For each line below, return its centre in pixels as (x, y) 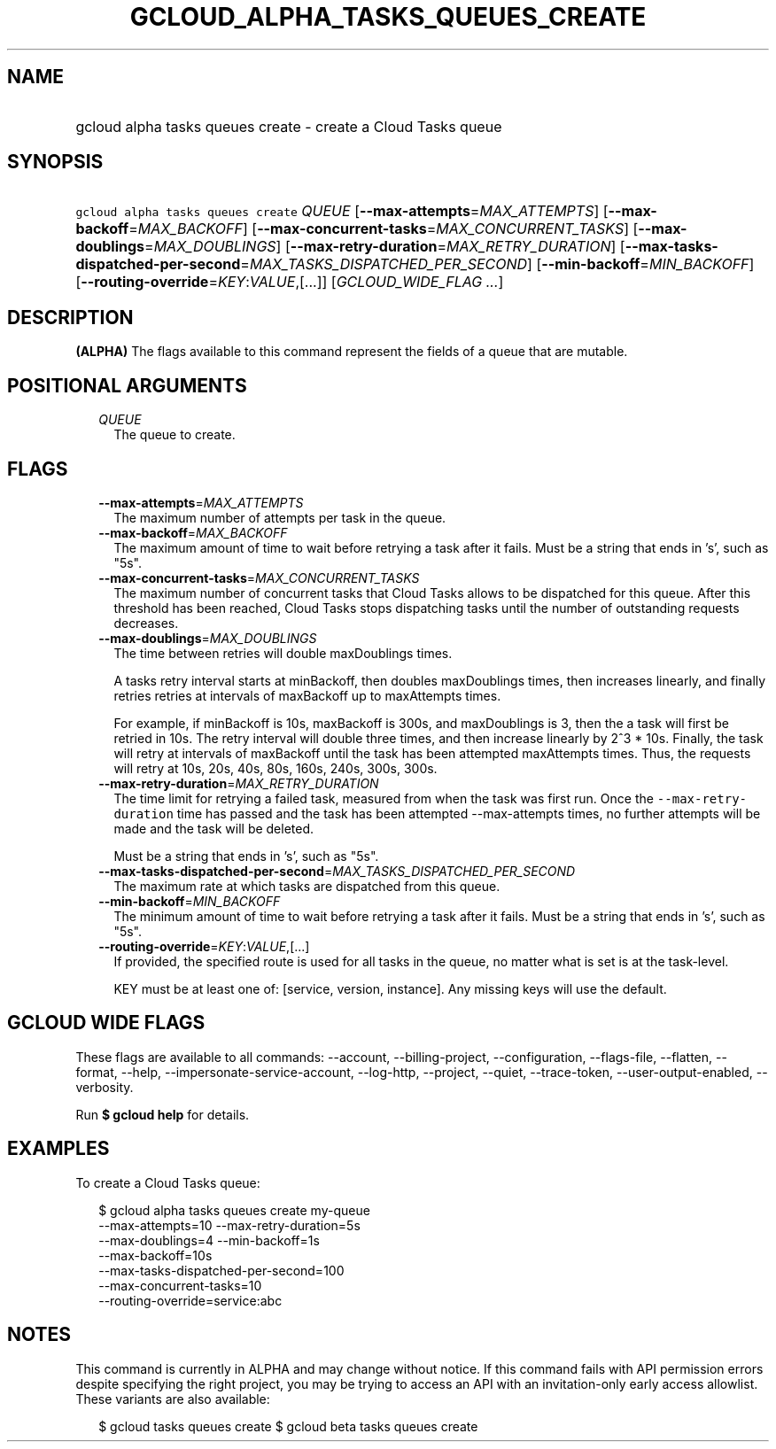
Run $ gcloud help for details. (163, 1114)
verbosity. (105, 1087)
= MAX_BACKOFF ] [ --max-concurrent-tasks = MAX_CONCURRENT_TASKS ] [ (384, 229)
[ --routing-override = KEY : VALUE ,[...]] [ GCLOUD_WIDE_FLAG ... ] (290, 282)
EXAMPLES (58, 1149)
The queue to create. (175, 435)
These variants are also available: (173, 1399)
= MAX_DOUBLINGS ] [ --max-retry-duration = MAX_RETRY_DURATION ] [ (385, 247)
